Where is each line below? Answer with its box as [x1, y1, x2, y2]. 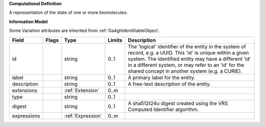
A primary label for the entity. [128, 74, 196, 81]
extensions [12, 87, 38, 94]
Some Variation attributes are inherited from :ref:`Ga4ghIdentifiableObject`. [9, 27, 160, 34]
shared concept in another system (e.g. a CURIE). [128, 68, 242, 75]
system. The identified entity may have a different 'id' [128, 55, 251, 62]
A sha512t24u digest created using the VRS [128, 100, 228, 106]
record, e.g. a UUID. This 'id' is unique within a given [128, 49, 249, 56]
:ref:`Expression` [64, 112, 103, 119]
